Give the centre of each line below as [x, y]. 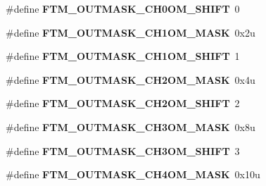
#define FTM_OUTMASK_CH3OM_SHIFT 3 [123, 150]
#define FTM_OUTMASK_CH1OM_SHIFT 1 [123, 56]
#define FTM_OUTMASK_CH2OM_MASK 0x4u [131, 79]
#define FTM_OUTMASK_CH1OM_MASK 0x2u [131, 32]
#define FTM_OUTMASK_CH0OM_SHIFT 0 [123, 8]
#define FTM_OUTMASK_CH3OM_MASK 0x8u [131, 126]
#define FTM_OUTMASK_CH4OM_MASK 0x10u [133, 174]
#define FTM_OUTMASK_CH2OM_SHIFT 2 [123, 103]
